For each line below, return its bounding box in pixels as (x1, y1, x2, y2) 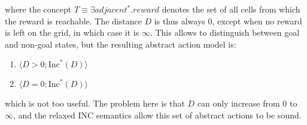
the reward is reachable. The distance (5, 14, 142, 27)
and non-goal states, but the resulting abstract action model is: (5, 37, 236, 50)
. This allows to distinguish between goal (150, 26, 300, 39)
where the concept (5, 3, 72, 15)
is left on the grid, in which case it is (5, 26, 139, 39)
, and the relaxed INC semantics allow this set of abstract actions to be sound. (13, 108, 302, 121)
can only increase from (197, 97, 280, 110)
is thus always (154, 14, 205, 27)
